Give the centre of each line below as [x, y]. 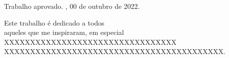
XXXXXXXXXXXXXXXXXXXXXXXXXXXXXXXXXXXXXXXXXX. [115, 51]
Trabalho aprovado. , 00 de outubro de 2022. [72, 6]
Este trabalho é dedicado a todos [54, 22]
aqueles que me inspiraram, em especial [64, 32]
